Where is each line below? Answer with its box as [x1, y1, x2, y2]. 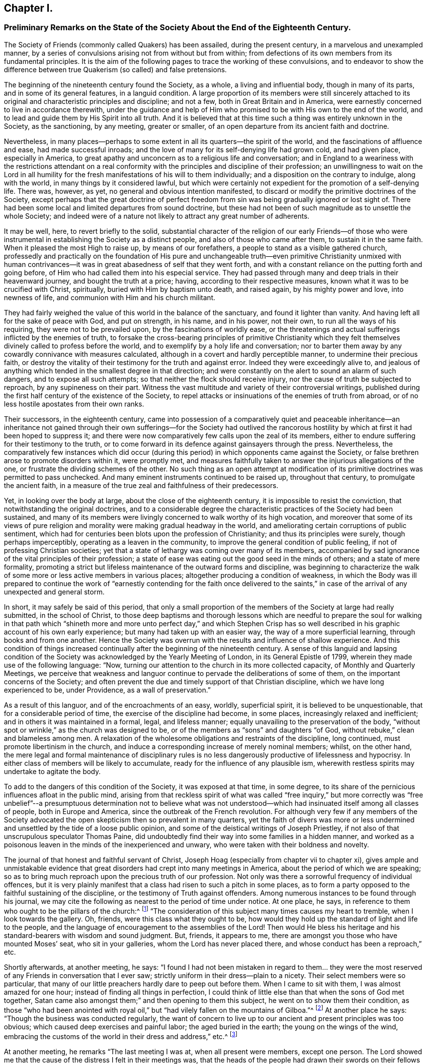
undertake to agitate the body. [4, 767, 101, 776]
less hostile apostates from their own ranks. [4, 399, 144, 408]
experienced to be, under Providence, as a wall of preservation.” [4, 685, 211, 694]
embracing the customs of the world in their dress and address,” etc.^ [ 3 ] [4, 1031, 238, 1041]
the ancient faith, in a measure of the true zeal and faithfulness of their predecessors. [4, 481, 279, 490]
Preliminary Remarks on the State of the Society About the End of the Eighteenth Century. [4, 22, 351, 33]
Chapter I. [4, 2, 53, 14]
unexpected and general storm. [4, 587, 105, 596]
